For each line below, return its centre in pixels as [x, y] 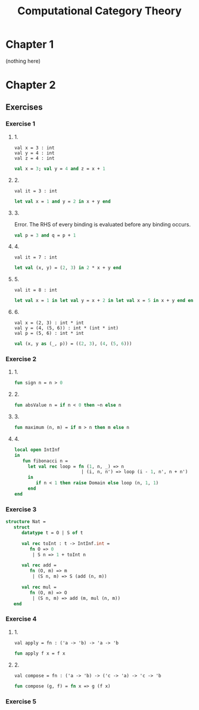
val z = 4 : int [34, 158]
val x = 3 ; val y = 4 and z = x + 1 [60, 169]
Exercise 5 [21, 701]
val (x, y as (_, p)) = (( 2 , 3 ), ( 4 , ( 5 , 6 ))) [73, 344]
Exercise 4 [21, 619]
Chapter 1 [30, 44]
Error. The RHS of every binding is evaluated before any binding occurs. [102, 224]
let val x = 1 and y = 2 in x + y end [62, 201]
